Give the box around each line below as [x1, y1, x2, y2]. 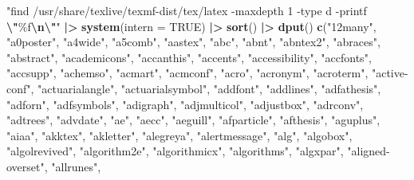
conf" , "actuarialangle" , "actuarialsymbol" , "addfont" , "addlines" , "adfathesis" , [6, 80, 381, 96]
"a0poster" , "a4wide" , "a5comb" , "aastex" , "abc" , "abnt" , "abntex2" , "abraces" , [6, 33, 380, 50]
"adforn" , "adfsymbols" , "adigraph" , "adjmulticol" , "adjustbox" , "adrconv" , [6, 96, 364, 112]
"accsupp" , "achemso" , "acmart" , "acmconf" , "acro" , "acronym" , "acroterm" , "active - [6, 65, 408, 81]
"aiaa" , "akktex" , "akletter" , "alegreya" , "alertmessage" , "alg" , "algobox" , [6, 127, 353, 143]
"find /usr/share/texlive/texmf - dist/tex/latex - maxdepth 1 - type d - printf [6, 2, 367, 18]
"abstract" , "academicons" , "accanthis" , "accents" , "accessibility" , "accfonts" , [6, 49, 372, 65]
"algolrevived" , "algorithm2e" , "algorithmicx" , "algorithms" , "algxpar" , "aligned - [6, 143, 390, 159]
